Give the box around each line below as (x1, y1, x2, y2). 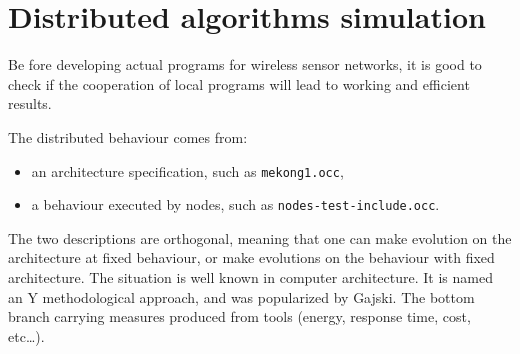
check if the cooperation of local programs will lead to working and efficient (8, 73, 470, 94)
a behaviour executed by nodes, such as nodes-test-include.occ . (31, 194, 440, 215)
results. (8, 93, 52, 114)
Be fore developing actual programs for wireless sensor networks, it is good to (8, 54, 482, 75)
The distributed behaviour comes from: (8, 126, 248, 147)
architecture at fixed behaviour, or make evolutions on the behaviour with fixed (8, 247, 495, 268)
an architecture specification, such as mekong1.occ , (31, 160, 344, 181)
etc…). (8, 325, 45, 346)
